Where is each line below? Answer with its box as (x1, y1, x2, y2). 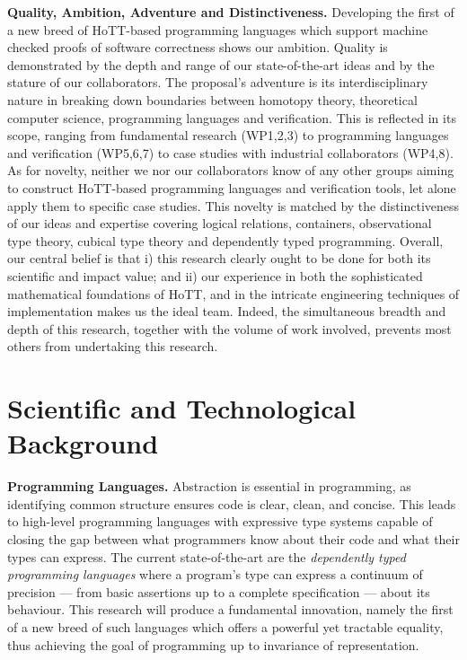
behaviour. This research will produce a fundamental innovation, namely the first (7, 600, 454, 619)
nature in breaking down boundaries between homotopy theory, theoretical (7, 90, 418, 109)
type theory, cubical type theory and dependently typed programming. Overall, (7, 231, 444, 250)
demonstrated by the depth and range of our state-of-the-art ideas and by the (7, 55, 435, 74)
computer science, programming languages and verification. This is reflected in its (7, 108, 456, 127)
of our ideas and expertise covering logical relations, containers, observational (7, 214, 432, 233)
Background (7, 425, 159, 462)
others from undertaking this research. (7, 337, 218, 356)
